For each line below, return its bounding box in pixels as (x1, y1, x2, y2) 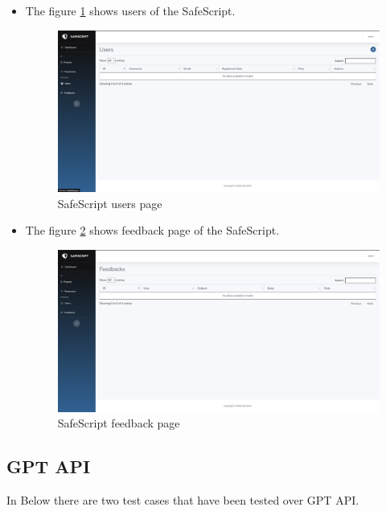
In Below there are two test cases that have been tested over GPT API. (6, 492, 359, 509)
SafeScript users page (57, 194, 162, 211)
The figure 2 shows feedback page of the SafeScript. (25, 222, 280, 239)
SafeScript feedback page (57, 415, 180, 431)
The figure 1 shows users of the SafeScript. (25, 2, 236, 18)
